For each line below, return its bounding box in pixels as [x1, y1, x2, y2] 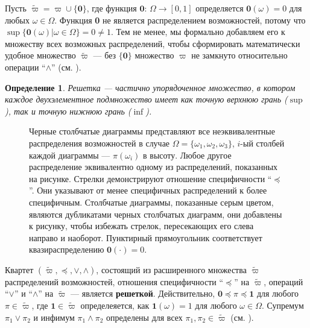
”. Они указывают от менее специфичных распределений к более [29, 184, 267, 197]
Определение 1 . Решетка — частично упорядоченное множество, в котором [5, 81, 296, 93]
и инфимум [33, 311, 75, 323]
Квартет [5, 263, 34, 276]
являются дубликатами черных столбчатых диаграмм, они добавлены [29, 207, 282, 220]
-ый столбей [240, 136, 285, 149]
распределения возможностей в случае [29, 136, 170, 149]
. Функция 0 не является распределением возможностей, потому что [54, 13, 306, 26]
